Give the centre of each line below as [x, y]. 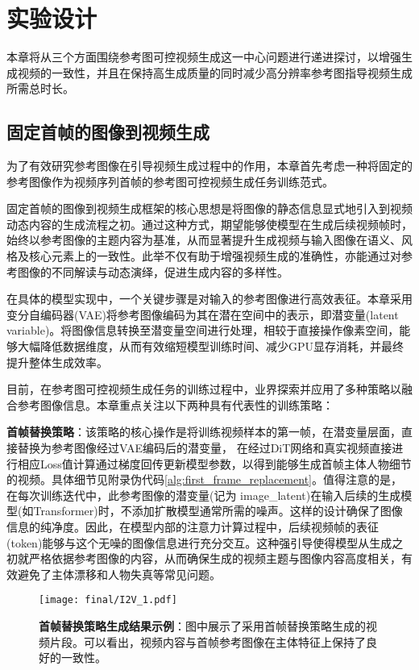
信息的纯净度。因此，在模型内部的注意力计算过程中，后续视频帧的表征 [193, 526]
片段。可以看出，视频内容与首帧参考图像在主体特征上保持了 [207, 641]
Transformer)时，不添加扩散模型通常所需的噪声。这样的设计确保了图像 [218, 511]
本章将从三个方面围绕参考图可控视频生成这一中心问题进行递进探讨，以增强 [204, 57]
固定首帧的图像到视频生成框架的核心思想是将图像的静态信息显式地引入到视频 [209, 208]
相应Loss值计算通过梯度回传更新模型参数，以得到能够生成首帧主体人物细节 [214, 463]
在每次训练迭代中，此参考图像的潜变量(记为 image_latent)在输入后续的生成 [204, 495]
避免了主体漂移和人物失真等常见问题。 [119, 574]
